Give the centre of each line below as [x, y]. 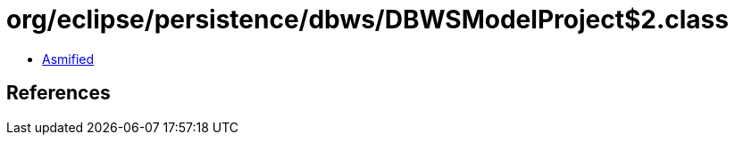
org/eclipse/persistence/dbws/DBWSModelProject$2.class [367, 20]
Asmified [68, 59]
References [58, 93]
